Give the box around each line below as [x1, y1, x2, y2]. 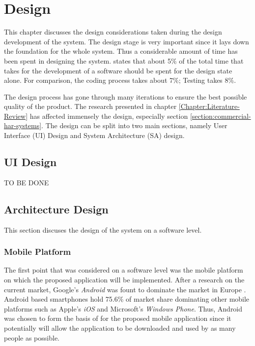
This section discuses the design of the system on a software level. [4, 224, 202, 235]
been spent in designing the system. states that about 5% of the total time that [4, 55, 244, 66]
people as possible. [4, 332, 60, 343]
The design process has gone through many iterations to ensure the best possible [4, 91, 247, 102]
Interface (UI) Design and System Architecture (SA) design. [4, 130, 185, 140]
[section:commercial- [190, 110, 251, 121]
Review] [4, 110, 28, 121]
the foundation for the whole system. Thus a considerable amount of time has [4, 46, 238, 56]
